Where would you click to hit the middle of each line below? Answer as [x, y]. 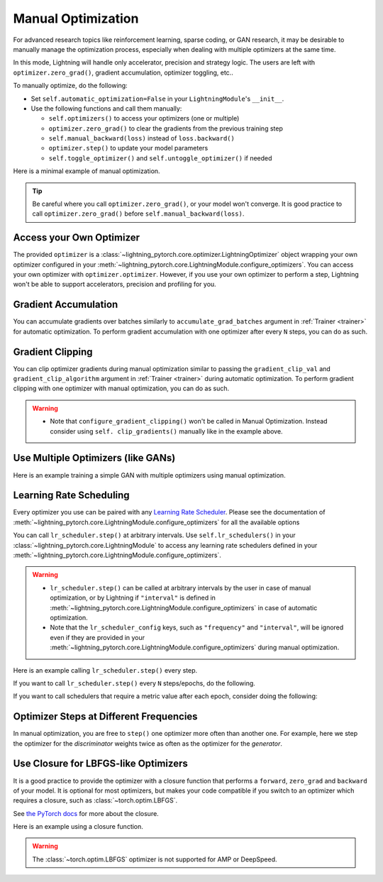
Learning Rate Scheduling [72, 496]
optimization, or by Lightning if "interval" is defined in [133, 598]
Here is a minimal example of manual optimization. [87, 171]
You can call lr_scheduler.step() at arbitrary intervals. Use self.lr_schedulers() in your [154, 535]
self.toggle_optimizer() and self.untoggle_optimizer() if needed [160, 158]
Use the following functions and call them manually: [106, 108]
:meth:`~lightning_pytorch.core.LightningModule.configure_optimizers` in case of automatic [184, 607]
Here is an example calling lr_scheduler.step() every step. [105, 670]
